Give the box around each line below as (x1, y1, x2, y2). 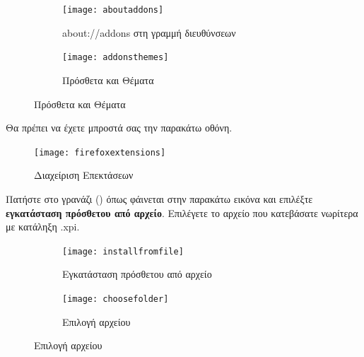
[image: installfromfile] (62, 246, 184, 257)
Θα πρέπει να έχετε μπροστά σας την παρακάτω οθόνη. (6, 120, 233, 135)
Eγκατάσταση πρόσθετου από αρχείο (62, 267, 212, 281)
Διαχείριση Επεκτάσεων (34, 168, 134, 182)
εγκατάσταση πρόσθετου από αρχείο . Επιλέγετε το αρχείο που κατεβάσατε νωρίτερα (6, 205, 358, 220)
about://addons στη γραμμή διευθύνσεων (62, 25, 236, 40)
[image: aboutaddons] (62, 5, 164, 15)
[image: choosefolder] (62, 293, 169, 304)
